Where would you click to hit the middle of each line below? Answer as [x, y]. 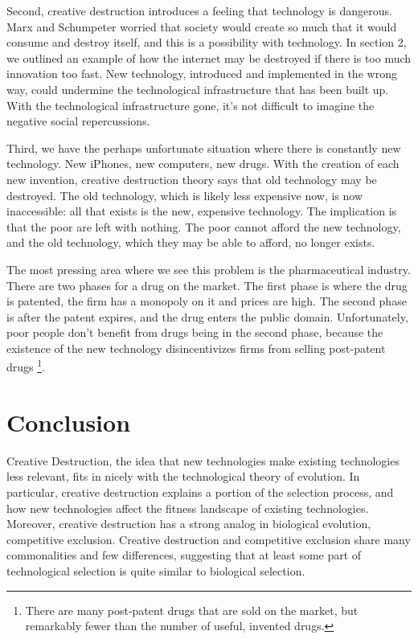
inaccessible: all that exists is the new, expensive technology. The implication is [202, 211]
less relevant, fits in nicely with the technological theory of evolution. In [183, 476]
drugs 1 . [26, 366]
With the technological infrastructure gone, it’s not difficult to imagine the [191, 105]
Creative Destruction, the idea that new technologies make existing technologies [203, 460]
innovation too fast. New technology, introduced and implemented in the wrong [202, 74]
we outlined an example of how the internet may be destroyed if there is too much [209, 57]
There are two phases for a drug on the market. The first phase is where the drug [207, 285]
